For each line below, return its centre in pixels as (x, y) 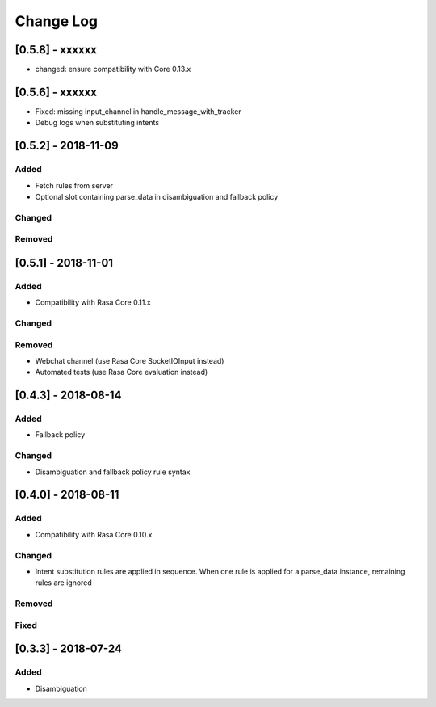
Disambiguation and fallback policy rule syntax (113, 472)
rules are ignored (63, 583)
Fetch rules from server (74, 185)
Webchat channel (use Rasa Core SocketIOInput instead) (130, 360)
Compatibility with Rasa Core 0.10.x (94, 534)
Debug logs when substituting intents (97, 123)
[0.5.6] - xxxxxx (56, 92)
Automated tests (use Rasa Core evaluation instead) (122, 372)
